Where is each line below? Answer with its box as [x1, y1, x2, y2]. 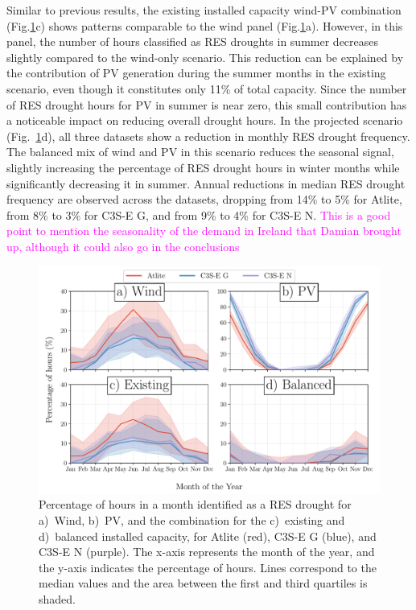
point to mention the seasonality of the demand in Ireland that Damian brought [6, 222, 402, 239]
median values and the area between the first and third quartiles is [39, 575, 368, 591]
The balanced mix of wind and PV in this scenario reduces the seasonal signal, [6, 143, 394, 160]
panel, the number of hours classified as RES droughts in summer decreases [6, 33, 379, 50]
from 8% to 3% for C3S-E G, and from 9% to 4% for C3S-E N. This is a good [6, 206, 391, 223]
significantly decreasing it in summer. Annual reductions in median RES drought [6, 175, 406, 192]
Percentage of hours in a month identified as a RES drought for [39, 496, 352, 513]
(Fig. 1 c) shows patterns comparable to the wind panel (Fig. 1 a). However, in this [6, 17, 403, 34]
